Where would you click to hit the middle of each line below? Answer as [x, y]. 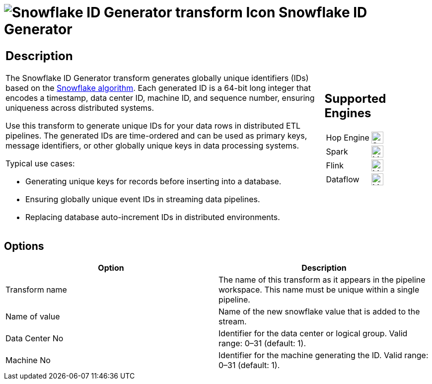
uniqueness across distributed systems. [80, 108]
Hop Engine [348, 138]
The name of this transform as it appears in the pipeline [322, 279]
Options [24, 246]
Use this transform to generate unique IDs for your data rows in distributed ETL [153, 125]
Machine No [28, 360]
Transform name [36, 289]
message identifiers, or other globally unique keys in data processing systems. [152, 145]
